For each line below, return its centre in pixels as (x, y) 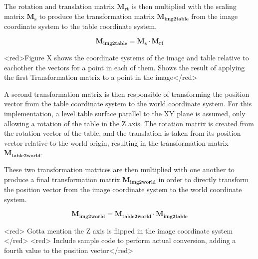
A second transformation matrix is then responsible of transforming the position (127, 94)
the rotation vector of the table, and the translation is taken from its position (123, 133)
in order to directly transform (204, 179)
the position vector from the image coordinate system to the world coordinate (123, 189)
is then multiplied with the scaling (184, 6)
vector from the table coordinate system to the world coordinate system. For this (128, 104)
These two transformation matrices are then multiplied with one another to (119, 169)
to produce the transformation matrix (97, 16)
